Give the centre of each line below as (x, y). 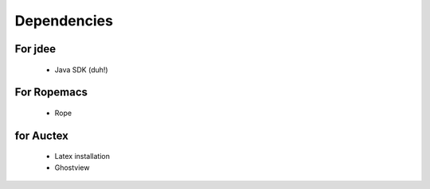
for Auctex (42, 135)
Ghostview (72, 168)
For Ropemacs (51, 93)
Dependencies (64, 21)
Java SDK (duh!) (81, 69)
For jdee (35, 49)
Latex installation (82, 156)
